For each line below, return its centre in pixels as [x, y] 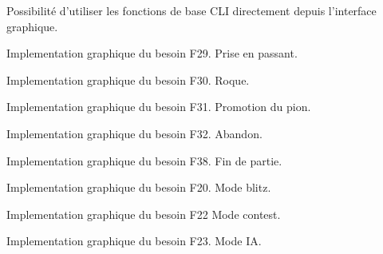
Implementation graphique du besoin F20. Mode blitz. [139, 187]
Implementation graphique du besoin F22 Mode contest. [144, 214]
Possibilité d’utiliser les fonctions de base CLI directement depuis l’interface [191, 10]
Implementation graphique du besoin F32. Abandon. [134, 133]
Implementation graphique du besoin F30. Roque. [128, 79]
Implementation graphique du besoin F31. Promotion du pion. [159, 107]
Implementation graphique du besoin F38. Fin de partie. [144, 160]
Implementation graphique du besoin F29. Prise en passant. [152, 53]
